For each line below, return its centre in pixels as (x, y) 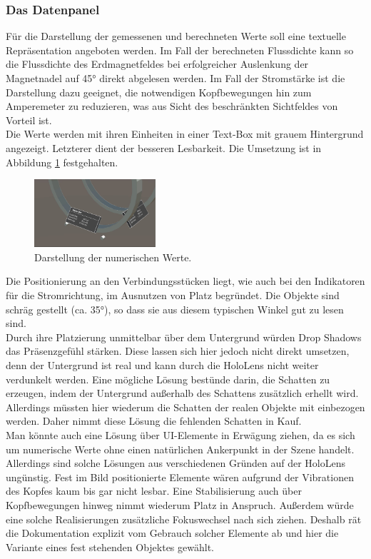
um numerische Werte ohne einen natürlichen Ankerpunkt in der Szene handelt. (180, 449)
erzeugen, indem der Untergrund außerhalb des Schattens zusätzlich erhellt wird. (182, 393)
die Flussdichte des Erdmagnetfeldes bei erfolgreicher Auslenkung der (157, 64)
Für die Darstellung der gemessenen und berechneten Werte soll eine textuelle (176, 36)
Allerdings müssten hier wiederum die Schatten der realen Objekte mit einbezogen (185, 407)
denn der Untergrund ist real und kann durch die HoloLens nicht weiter (162, 364)
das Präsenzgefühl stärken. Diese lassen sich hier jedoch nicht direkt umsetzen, (178, 351)
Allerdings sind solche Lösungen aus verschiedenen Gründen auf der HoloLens (176, 463)
